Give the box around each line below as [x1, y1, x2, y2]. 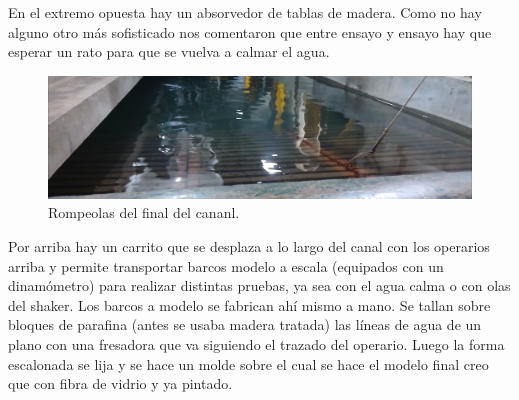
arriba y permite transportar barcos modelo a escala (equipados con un [8, 255, 444, 276]
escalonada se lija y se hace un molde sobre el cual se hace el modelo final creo [8, 353, 489, 374]
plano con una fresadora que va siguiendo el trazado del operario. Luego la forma [8, 333, 505, 354]
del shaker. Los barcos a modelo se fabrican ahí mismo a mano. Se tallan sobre [8, 294, 491, 315]
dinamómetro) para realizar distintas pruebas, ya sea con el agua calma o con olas [8, 275, 511, 296]
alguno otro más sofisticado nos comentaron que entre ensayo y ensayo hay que [8, 21, 492, 42]
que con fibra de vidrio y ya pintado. [8, 373, 233, 394]
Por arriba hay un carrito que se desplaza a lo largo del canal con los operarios [8, 235, 490, 256]
